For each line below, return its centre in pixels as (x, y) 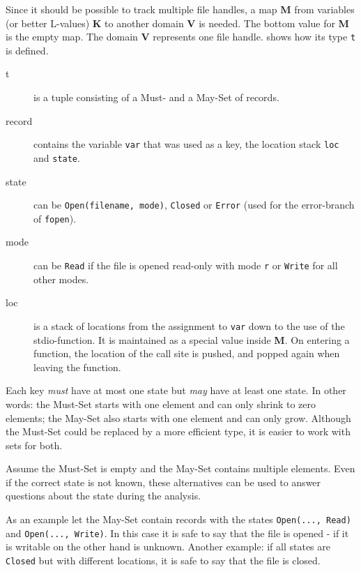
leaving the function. (77, 367)
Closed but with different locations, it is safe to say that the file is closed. (163, 560)
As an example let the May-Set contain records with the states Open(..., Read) (178, 519)
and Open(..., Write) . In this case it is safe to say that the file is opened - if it (177, 533)
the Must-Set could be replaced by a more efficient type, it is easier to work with (178, 431)
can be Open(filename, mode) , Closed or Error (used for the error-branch (194, 205)
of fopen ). (55, 218)
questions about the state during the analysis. (103, 496)
